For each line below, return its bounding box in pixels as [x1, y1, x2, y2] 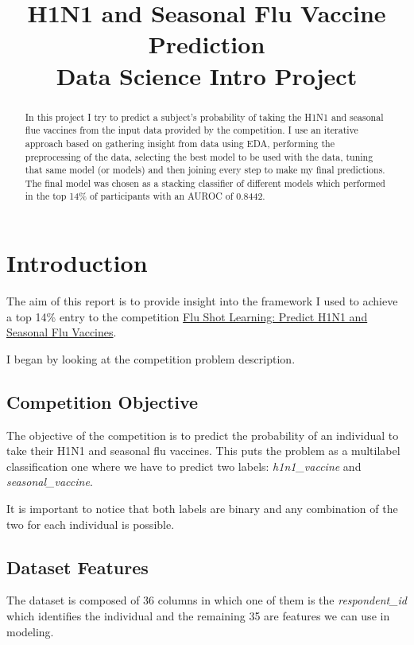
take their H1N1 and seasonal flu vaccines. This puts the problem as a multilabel [6, 442, 400, 459]
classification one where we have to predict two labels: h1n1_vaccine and [6, 457, 362, 474]
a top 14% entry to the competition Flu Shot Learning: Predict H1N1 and [6, 308, 368, 324]
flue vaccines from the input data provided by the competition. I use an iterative [25, 123, 358, 137]
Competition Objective [6, 389, 199, 414]
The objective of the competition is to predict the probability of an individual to [6, 426, 399, 443]
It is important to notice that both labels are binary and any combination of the [6, 500, 398, 517]
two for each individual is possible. [6, 515, 175, 532]
